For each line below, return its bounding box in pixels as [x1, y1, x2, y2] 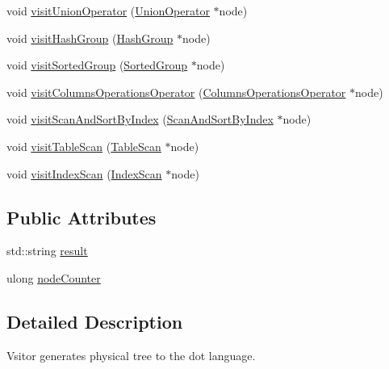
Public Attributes [6, 204, 157, 229]
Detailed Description [6, 308, 183, 333]
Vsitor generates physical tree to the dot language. [6, 346, 256, 363]
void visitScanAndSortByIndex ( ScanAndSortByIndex [6, 111, 274, 128]
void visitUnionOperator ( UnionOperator [6, 2, 210, 19]
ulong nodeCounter [6, 269, 101, 286]
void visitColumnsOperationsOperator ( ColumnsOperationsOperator [6, 83, 346, 100]
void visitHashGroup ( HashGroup [6, 29, 174, 46]
